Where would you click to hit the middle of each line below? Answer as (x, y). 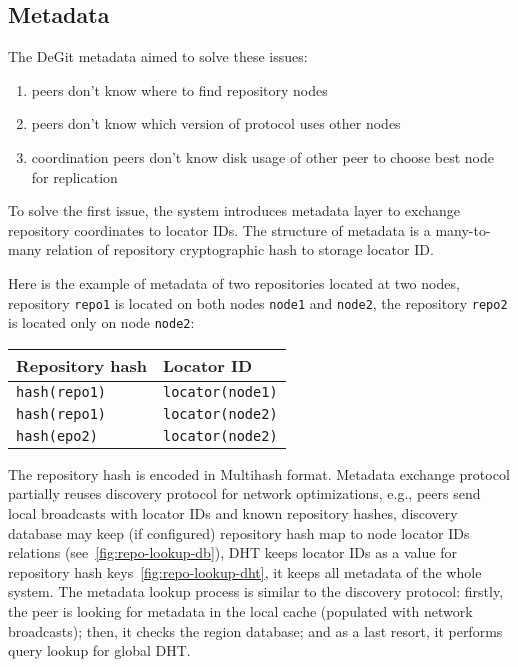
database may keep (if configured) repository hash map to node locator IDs (239, 532)
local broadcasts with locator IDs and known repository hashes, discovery (233, 513)
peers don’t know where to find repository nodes (179, 89)
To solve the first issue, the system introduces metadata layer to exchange (234, 210)
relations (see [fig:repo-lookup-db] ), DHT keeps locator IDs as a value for (232, 552)
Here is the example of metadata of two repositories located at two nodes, (234, 282)
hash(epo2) (57, 435)
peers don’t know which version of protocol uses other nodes (216, 123)
